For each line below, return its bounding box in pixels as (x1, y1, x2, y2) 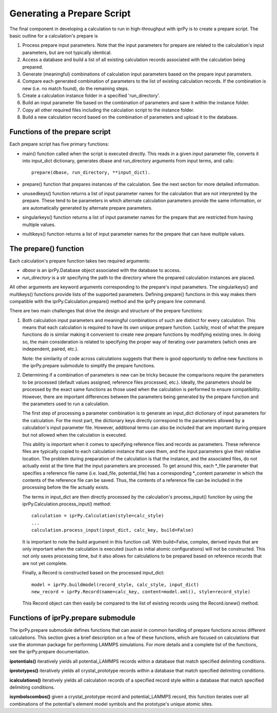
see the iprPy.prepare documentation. (9, 649, 90, 655)
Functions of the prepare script (9, 127, 111, 136)
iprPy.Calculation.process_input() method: (22, 501, 111, 507)
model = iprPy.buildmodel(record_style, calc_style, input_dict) (31, 581, 200, 588)
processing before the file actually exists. (22, 484, 110, 491)
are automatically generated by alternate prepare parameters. (22, 204, 153, 211)
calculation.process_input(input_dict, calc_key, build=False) (31, 527, 194, 533)
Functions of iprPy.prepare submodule (9, 614, 136, 623)
